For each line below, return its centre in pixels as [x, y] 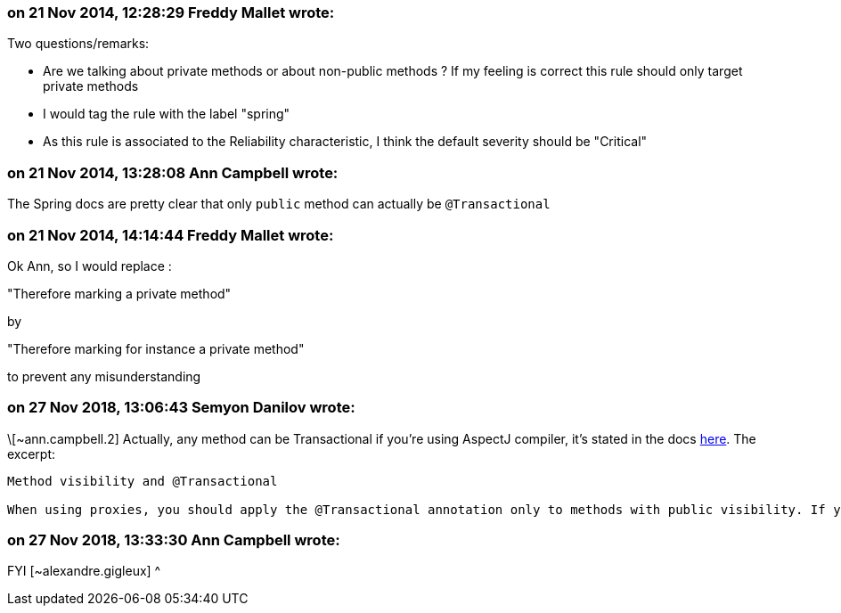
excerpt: [32, 454]
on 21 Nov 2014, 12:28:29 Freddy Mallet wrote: [171, 12]
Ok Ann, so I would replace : [90, 266]
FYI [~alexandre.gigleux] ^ [84, 571]
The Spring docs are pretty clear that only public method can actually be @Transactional [279, 204]
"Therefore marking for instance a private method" [156, 348]
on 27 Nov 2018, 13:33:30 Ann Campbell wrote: [174, 540]
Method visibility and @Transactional [143, 481]
